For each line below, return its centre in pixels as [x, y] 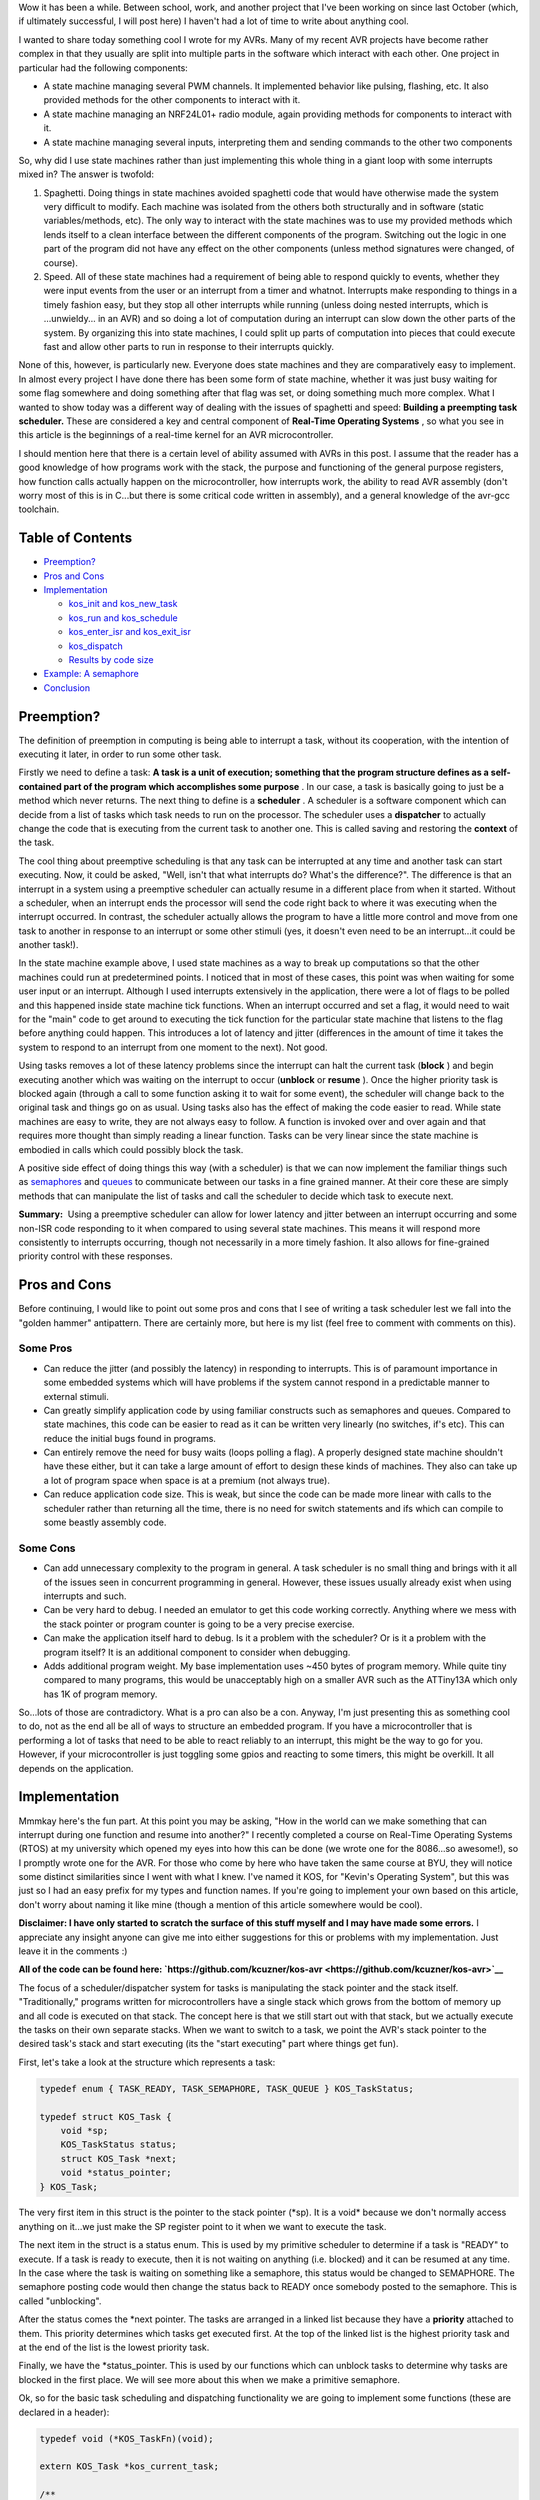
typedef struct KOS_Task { [105, 2116]
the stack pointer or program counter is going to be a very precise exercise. [199, 1624]
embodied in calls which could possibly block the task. [131, 1149]
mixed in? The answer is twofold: [86, 174]
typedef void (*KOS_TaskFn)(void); [126, 2438]
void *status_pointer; [116, 2173]
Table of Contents [75, 538]
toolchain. [39, 509]
